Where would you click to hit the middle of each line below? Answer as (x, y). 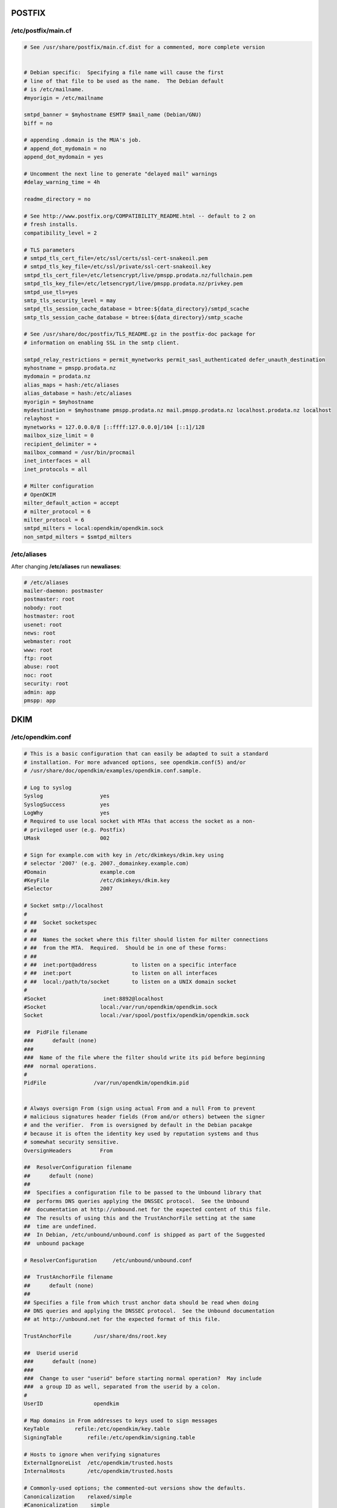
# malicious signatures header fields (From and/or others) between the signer (144, 1117)
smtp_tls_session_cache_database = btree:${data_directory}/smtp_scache (133, 317)
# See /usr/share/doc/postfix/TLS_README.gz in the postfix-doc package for (140, 334)
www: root (38, 650)
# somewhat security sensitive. (72, 1142)
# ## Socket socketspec (60, 922)
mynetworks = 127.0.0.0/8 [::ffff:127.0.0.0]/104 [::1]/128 (114, 427)
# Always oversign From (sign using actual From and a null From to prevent (140, 1108)
